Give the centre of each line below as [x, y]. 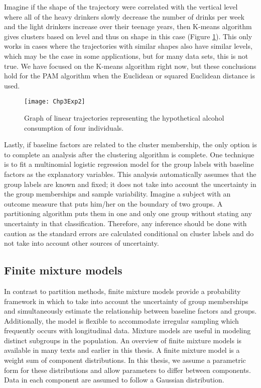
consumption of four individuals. [74, 127]
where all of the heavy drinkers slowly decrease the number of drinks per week [124, 16]
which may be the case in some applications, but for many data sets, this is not [126, 56]
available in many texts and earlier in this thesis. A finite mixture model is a [122, 350]
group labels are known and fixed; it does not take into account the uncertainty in [130, 184]
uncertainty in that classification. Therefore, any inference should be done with [125, 223]
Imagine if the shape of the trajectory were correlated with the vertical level [121, 7]
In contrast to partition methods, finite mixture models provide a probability [122, 291]
